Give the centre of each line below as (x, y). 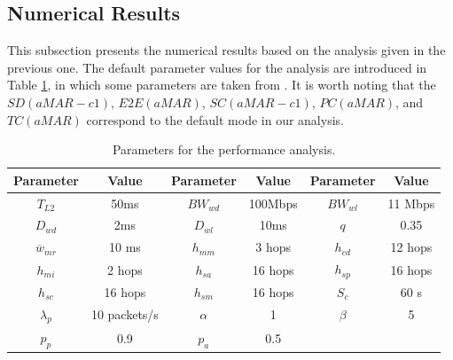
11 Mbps (411, 203)
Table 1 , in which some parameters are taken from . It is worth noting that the (222, 85)
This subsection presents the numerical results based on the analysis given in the (226, 50)
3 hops (273, 247)
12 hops (411, 247)
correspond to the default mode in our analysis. (215, 119)
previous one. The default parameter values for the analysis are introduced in (217, 67)
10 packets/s (125, 314)
